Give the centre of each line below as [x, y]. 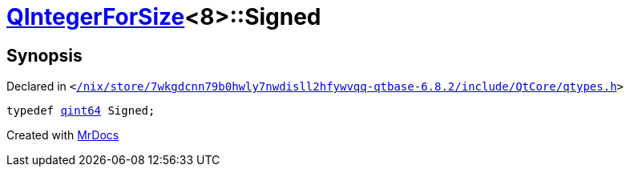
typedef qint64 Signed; [81, 111]
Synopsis [44, 55]
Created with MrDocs [63, 135]
